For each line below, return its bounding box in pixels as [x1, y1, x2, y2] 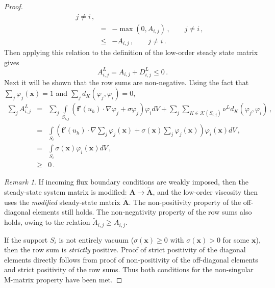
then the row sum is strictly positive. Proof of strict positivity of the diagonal [4, 244, 246, 255]
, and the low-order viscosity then [153, 187, 258, 197]
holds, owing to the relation [4, 217, 90, 227]
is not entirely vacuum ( [59, 234, 134, 245]
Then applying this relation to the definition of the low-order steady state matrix [4, 47, 258, 58]
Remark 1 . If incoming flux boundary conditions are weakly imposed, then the [4, 176, 248, 187]
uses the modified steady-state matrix [4, 196, 120, 207]
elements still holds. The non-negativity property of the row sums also [33, 206, 252, 217]
